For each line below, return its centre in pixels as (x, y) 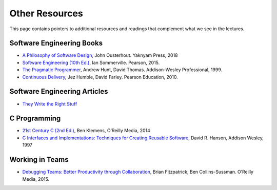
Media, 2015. (36, 179)
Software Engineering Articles (59, 91)
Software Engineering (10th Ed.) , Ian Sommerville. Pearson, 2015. (91, 62)
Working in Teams (39, 160)
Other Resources (46, 13)
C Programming (35, 119)
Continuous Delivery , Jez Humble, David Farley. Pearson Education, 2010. (100, 77)
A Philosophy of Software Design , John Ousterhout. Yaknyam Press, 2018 (100, 55)
